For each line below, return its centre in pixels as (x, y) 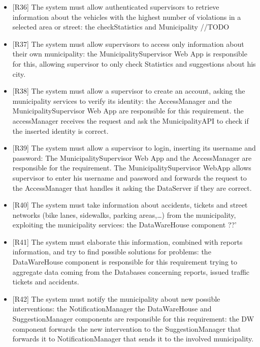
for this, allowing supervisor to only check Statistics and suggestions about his (134, 63)
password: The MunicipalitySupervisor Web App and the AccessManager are (132, 157)
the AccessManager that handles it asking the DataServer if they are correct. (132, 187)
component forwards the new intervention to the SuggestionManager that (127, 328)
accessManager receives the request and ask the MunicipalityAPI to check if (131, 120)
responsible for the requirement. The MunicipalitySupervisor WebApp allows (132, 168)
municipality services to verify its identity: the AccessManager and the (122, 100)
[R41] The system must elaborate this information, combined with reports (127, 241)
